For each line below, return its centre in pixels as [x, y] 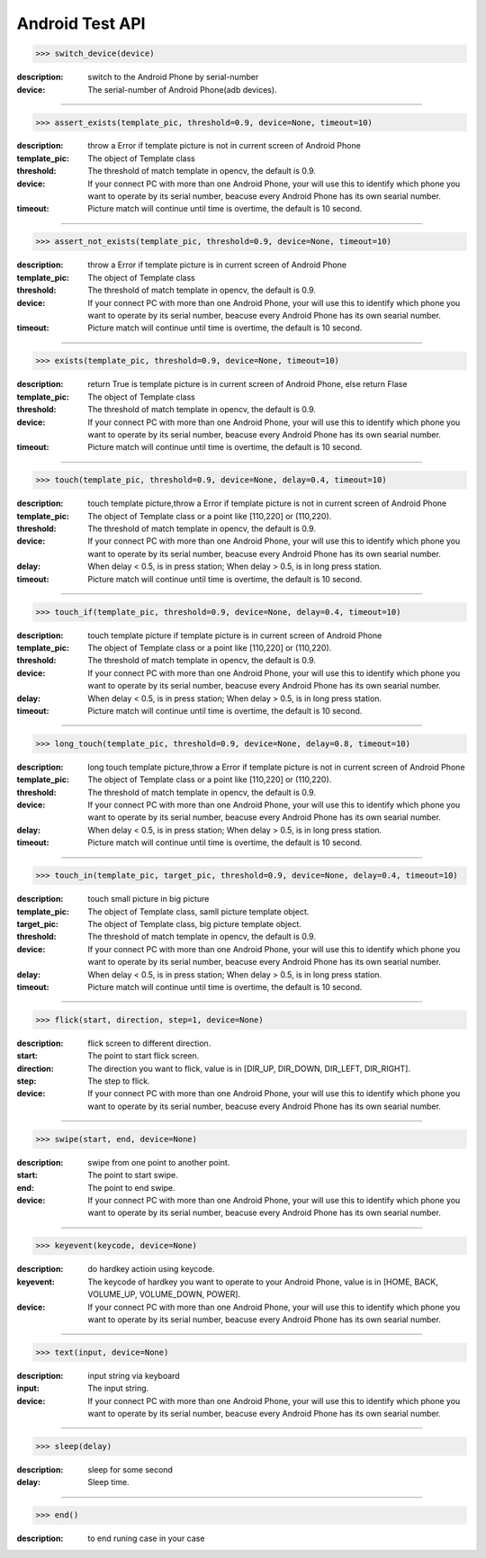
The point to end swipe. [131, 1187]
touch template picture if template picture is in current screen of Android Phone [235, 635]
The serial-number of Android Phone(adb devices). [183, 89]
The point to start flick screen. [144, 1056]
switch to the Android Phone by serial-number [173, 77]
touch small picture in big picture [148, 899]
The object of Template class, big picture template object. [194, 923]
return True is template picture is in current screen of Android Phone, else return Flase [247, 384]
